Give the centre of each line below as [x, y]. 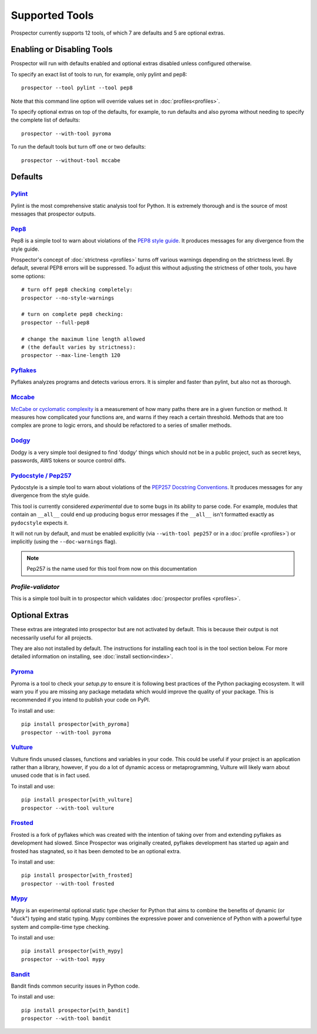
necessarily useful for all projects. [52, 638]
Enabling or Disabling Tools [62, 50]
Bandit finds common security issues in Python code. [75, 986]
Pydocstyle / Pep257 [41, 476]
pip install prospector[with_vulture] [77, 800]
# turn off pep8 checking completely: [77, 290]
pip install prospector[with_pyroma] [76, 724]
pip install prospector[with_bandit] [76, 1010]
